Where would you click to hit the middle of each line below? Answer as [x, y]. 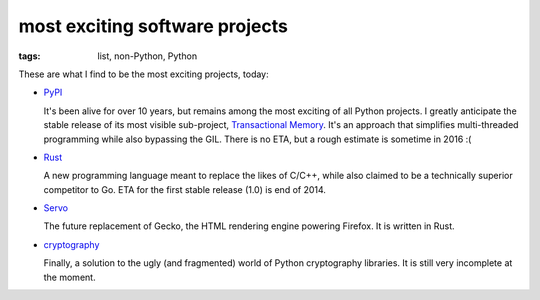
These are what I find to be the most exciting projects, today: [143, 74]
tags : [29, 56]
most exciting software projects [153, 26]
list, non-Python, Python [147, 56]
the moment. [69, 277]
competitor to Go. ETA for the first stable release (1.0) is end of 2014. [185, 189]
